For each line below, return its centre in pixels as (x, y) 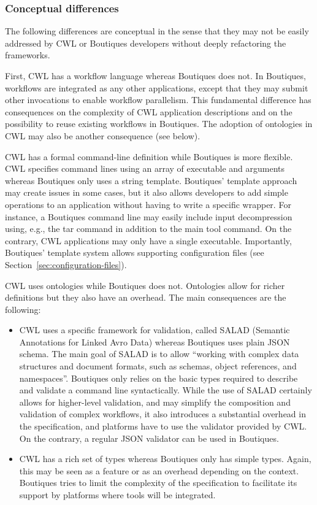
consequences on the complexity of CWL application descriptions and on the (149, 111)
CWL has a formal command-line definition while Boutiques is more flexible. (149, 156)
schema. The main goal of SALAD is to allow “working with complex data (159, 354)
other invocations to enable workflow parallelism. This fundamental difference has (158, 100)
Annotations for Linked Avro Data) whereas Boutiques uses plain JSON (155, 341)
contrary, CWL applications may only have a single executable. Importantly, (148, 240)
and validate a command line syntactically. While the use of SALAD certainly (166, 390)
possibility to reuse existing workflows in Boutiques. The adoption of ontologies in (159, 124)
